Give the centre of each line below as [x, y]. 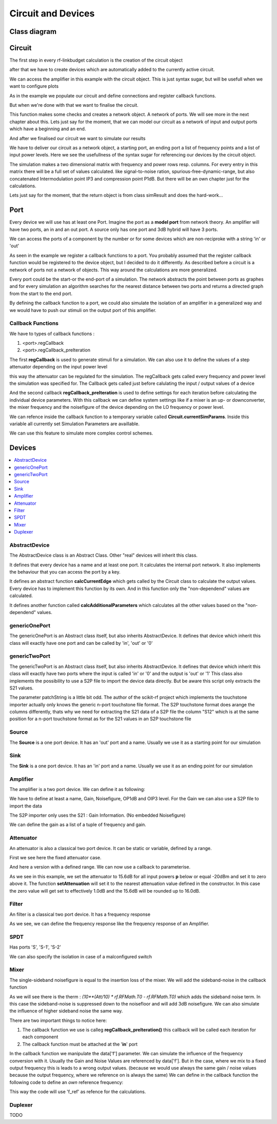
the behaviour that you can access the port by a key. [65, 572]
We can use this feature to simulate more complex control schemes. [81, 433]
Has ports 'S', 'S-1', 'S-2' [35, 947]
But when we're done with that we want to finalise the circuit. [74, 105]
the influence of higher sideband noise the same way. [66, 1011]
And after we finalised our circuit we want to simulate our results [77, 138]
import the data [26, 806]
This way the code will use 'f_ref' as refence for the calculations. [78, 1092]
